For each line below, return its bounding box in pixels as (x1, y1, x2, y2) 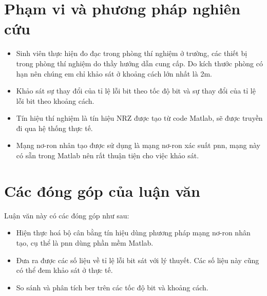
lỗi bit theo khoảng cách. (16, 95, 94, 106)
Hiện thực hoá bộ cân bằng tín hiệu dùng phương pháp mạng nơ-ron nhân (16, 227, 251, 238)
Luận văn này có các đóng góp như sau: (4, 210, 129, 220)
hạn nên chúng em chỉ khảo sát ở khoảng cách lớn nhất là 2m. (16, 68, 212, 79)
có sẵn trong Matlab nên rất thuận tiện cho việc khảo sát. (16, 150, 199, 161)
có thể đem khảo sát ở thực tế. (16, 265, 113, 275)
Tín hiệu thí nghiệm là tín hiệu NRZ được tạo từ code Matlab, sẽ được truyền (16, 113, 263, 123)
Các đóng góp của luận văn (4, 180, 200, 201)
